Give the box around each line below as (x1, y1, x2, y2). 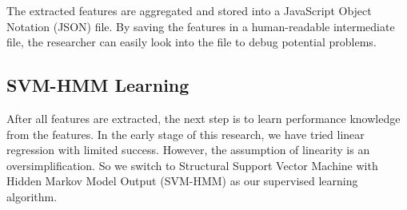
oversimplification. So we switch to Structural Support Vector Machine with (6, 157, 378, 173)
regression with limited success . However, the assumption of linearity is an (6, 141, 370, 158)
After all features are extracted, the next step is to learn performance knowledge (6, 109, 401, 126)
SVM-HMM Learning (6, 73, 190, 97)
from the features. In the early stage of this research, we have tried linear (6, 125, 365, 142)
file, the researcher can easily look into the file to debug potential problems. (6, 34, 377, 50)
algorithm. (6, 188, 58, 204)
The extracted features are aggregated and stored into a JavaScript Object (6, 2, 372, 18)
